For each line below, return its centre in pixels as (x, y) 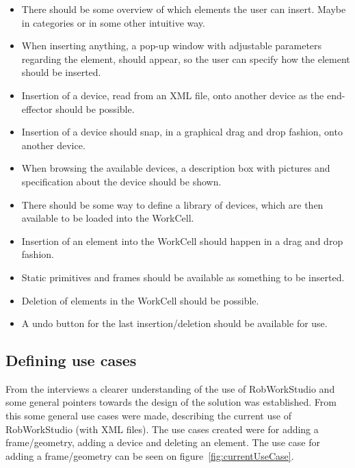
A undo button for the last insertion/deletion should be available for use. (174, 323)
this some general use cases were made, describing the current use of (148, 416)
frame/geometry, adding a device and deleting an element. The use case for (163, 442)
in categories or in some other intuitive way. (113, 22)
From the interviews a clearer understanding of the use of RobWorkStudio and (170, 388)
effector (37, 108)
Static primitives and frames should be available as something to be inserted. (183, 277)
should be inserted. (61, 72)
